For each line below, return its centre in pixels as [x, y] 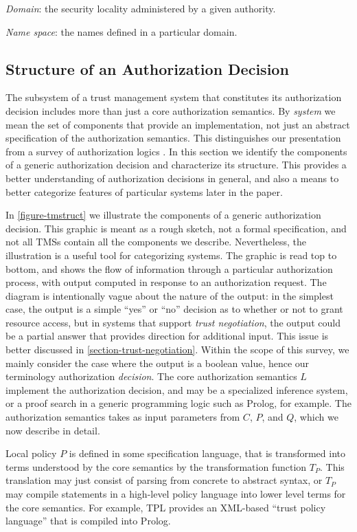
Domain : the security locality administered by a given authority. [141, 8]
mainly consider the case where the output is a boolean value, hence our [158, 363]
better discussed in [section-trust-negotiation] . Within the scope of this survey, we [177, 350]
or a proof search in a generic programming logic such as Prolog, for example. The [178, 403]
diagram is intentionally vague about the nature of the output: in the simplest [170, 295]
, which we [316, 417]
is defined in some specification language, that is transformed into [207, 453]
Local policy [31, 453]
